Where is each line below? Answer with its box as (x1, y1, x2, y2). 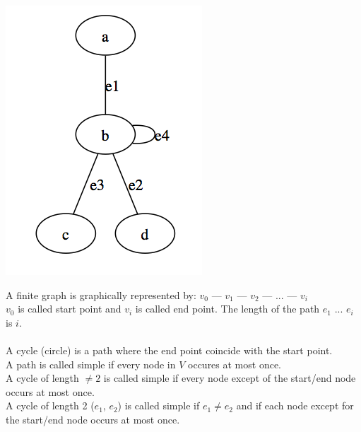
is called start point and (18, 301, 122, 316)
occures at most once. (188, 356, 282, 371)
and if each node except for (236, 398, 354, 413)
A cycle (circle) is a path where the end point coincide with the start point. (6, 342, 333, 357)
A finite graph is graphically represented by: (6, 287, 196, 302)
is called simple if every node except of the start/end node (103, 370, 356, 385)
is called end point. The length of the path (135, 301, 320, 316)
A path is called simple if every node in (6, 356, 176, 371)
